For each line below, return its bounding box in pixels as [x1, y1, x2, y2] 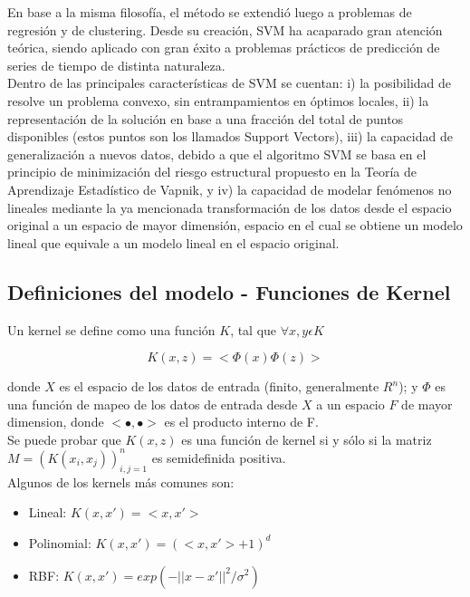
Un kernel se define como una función [7, 320, 216, 339]
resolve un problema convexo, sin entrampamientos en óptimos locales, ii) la [7, 91, 429, 110]
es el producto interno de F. [164, 412, 319, 431]
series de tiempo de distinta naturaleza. [7, 55, 225, 74]
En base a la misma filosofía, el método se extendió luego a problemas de [7, 3, 412, 21]
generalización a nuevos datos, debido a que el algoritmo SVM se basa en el [7, 144, 427, 163]
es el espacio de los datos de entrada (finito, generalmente [59, 377, 379, 396]
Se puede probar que [7, 429, 121, 448]
